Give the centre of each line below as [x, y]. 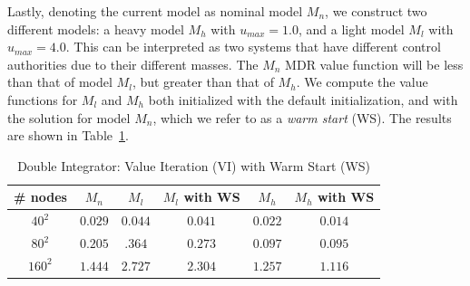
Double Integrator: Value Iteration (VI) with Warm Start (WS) [194, 165]
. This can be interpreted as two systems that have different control [253, 47]
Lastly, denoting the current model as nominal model [155, 11]
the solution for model [69, 117]
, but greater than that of [203, 82]
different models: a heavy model [96, 29]
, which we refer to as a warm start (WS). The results [302, 117]
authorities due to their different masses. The [133, 64]
